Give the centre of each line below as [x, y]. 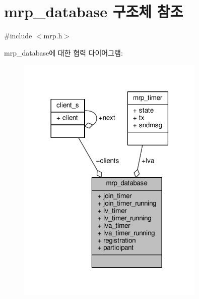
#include [18, 36]
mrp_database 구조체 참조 [94, 11]
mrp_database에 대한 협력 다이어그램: [63, 52]
